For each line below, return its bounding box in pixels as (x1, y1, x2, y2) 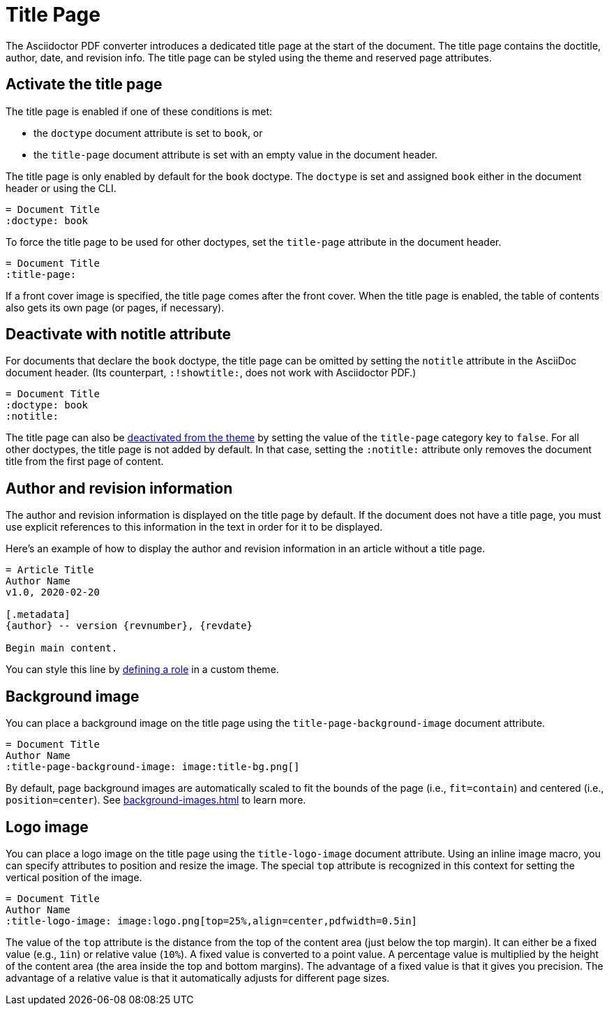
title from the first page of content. (6, 455, 164, 468)
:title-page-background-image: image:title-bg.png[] (6, 761, 300, 773)
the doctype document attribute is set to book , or (33, 126, 263, 139)
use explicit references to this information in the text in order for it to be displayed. (6, 521, 383, 533)
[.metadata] (6, 609, 70, 621)
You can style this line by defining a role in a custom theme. (6, 663, 279, 676)
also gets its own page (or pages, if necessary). (6, 301, 225, 313)
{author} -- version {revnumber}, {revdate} (6, 620, 253, 632)
